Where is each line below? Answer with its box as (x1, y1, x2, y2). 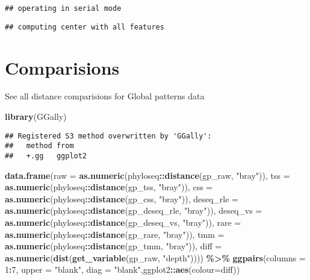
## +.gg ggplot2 (5, 151, 87, 160)
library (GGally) (5, 110, 67, 123)
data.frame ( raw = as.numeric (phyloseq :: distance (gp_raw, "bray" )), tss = (5, 169, 290, 181)
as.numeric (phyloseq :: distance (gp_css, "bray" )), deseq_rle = (5, 192, 238, 205)
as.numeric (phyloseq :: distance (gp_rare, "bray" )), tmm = (5, 228, 225, 240)
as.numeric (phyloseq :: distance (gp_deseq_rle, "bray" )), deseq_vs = (5, 204, 262, 217)
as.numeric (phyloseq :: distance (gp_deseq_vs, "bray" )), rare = (5, 216, 241, 228)
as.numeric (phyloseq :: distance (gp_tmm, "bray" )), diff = (5, 240, 222, 252)
